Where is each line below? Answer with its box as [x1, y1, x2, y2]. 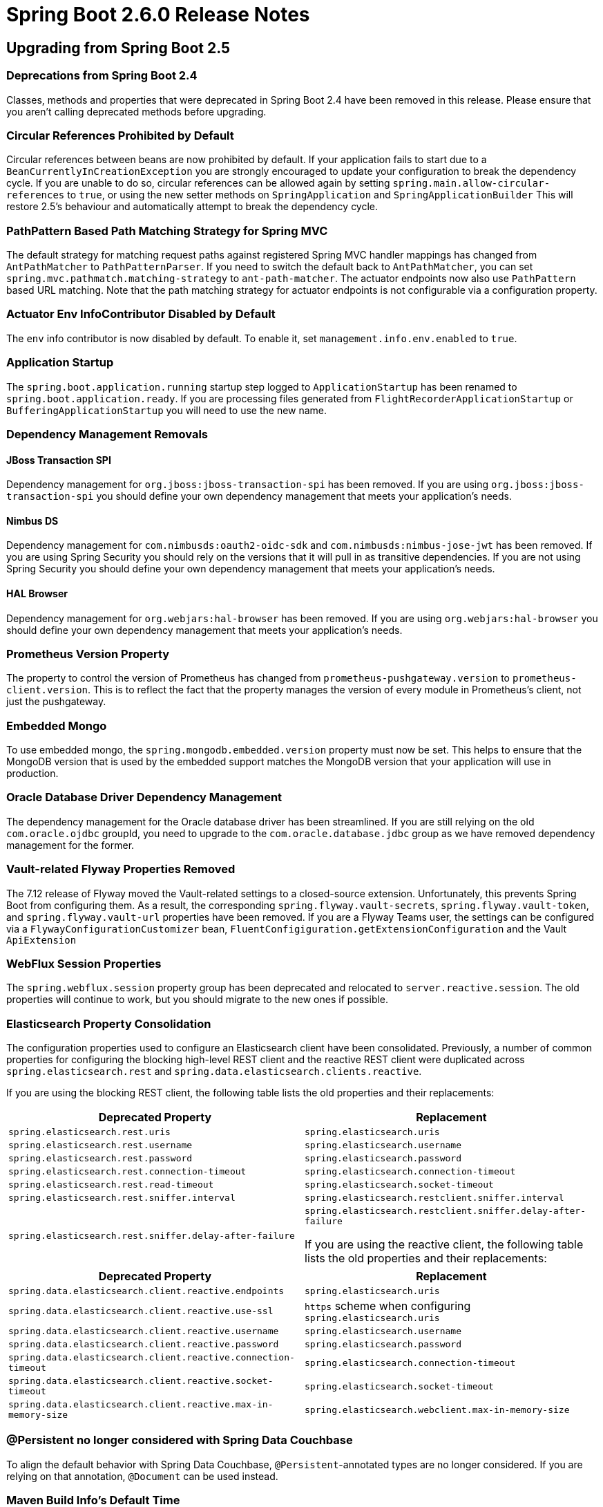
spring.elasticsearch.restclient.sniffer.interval [305, 1192, 564, 1204]
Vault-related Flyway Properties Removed [6, 862, 236, 877]
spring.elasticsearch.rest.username [8, 1140, 193, 1151]
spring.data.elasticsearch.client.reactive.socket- [8, 1376, 274, 1387]
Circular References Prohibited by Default [6, 128, 234, 142]
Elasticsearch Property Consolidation [6, 1016, 211, 1031]
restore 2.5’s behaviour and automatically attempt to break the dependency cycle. [6, 200, 379, 213]
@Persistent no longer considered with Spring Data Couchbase [6, 1433, 353, 1448]
